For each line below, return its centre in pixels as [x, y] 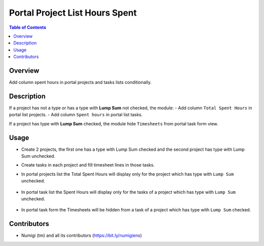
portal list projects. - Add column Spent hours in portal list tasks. [76, 115]
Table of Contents [28, 27]
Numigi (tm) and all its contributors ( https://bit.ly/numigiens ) [82, 236]
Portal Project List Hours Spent [73, 13]
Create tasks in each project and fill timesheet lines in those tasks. [88, 165]
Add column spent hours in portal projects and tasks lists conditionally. [80, 82]
